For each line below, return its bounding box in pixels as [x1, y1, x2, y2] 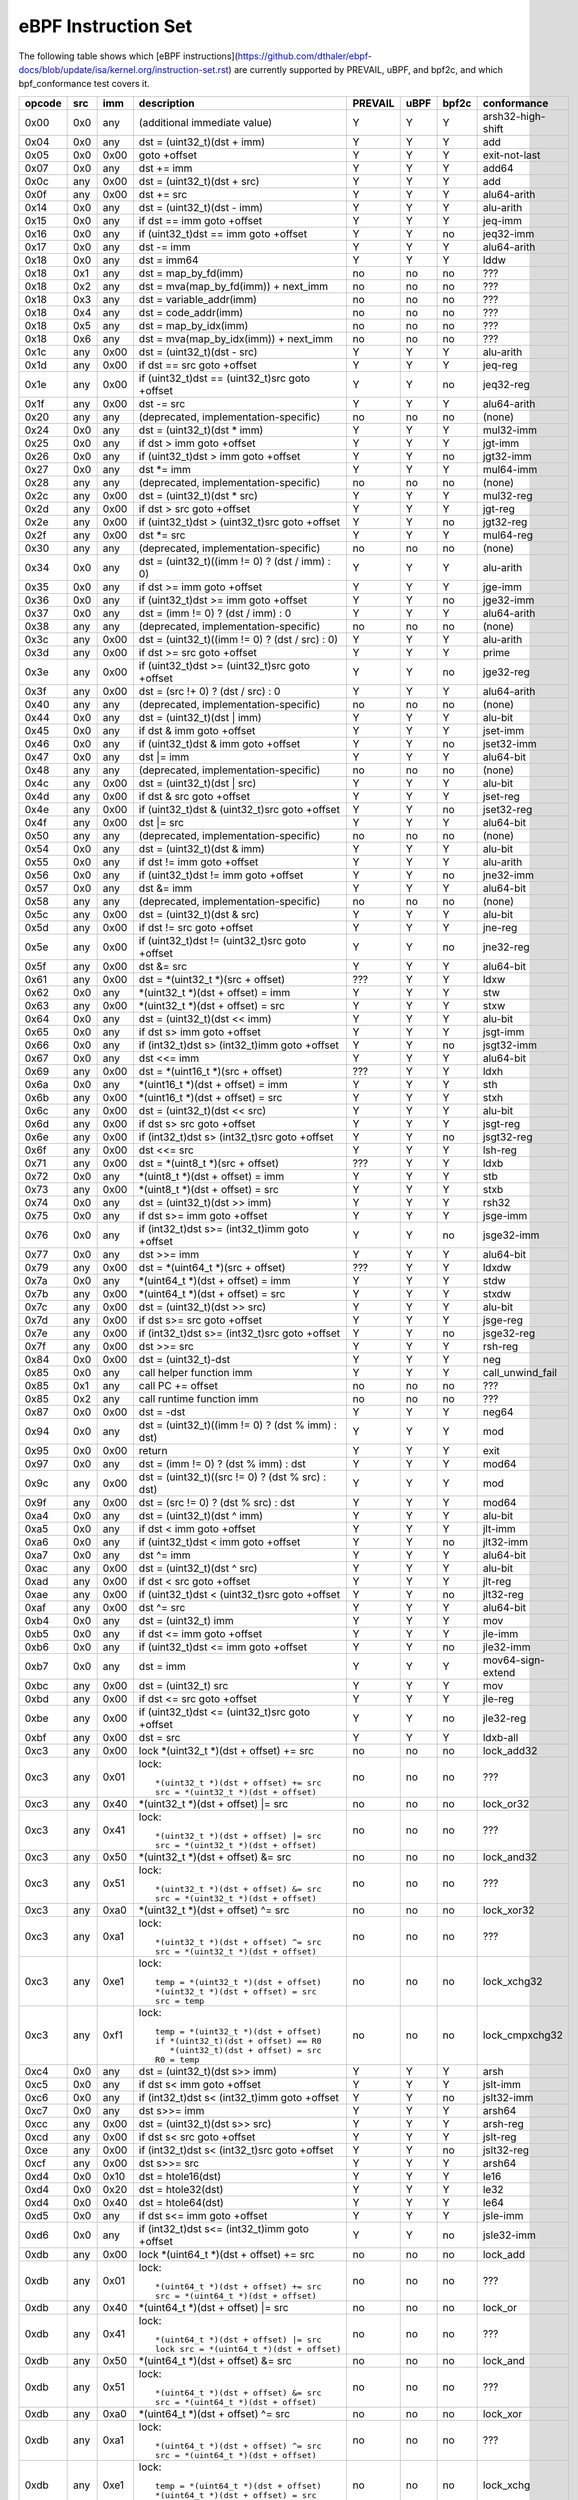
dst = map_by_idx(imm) [138, 318, 249, 332]
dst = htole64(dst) [138, 2195, 224, 2209]
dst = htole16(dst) [138, 2169, 222, 2183]
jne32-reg [482, 940, 530, 954]
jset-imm [482, 723, 525, 737]
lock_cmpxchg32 [482, 2028, 564, 2042]
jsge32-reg [482, 1326, 536, 1340]
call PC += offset [138, 1378, 219, 1392]
